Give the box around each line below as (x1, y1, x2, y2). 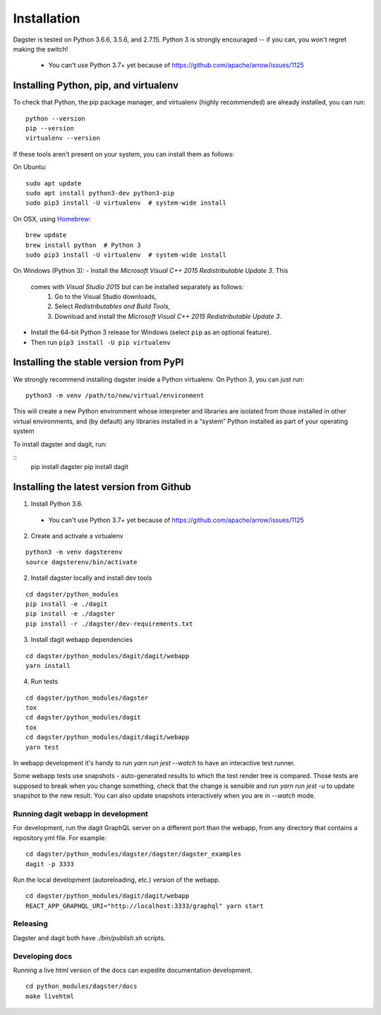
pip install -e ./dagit (25, 600, 108, 608)
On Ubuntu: (13, 163, 47, 171)
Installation (13, 11, 80, 26)
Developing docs (13, 951, 73, 961)
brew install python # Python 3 (25, 241, 141, 249)
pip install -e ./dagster (25, 610, 116, 618)
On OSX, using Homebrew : (13, 214, 92, 223)
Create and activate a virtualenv (30, 531, 123, 540)
